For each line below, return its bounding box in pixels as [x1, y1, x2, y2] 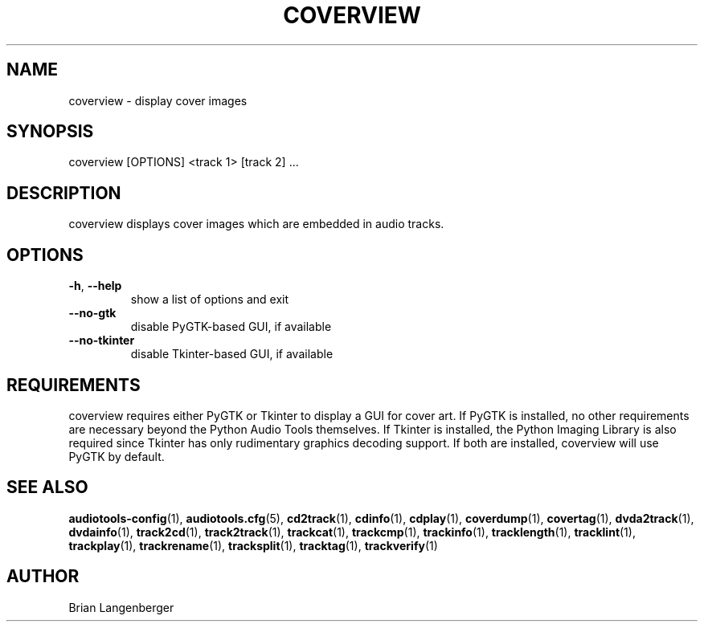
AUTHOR [6, 566, 80, 587]
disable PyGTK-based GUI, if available [130, 320, 332, 334]
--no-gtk [68, 306, 117, 320]
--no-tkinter [68, 333, 135, 348]
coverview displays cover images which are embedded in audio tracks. [68, 217, 444, 231]
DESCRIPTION [6, 182, 121, 203]
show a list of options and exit [130, 292, 289, 307]
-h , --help [68, 279, 122, 293]
